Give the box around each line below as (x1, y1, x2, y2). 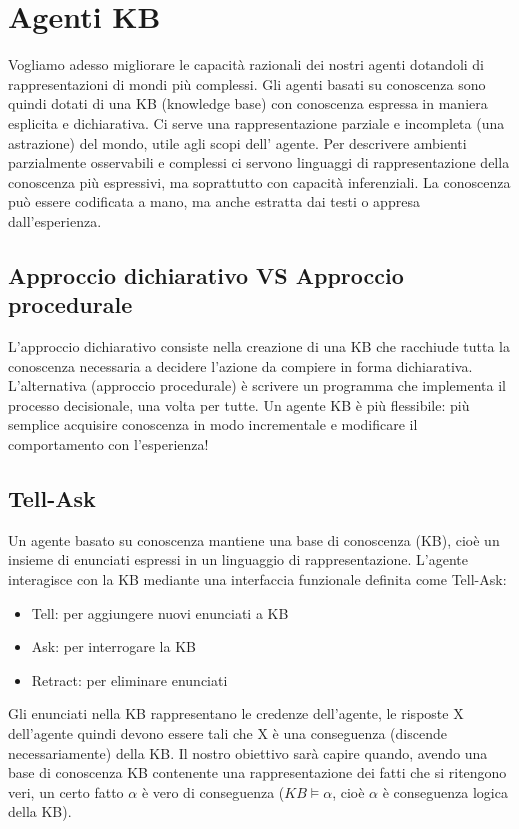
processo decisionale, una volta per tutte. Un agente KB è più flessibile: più (8, 394, 470, 415)
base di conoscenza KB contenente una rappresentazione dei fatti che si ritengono (8, 762, 507, 783)
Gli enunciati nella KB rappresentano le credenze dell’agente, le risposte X (8, 703, 464, 724)
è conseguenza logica (382, 781, 508, 802)
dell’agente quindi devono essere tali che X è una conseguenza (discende (8, 722, 447, 743)
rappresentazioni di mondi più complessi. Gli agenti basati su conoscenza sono (8, 73, 486, 94)
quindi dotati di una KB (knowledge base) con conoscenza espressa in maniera (8, 93, 488, 114)
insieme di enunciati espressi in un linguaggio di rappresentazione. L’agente (8, 549, 468, 570)
